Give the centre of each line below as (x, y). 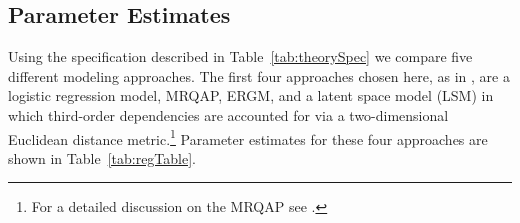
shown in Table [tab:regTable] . (102, 157)
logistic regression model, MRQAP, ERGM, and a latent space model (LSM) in (251, 95)
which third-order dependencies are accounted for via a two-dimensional (228, 114)
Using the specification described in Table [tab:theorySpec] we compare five (240, 56)
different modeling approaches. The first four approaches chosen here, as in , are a (259, 75)
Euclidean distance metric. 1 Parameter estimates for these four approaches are (248, 137)
